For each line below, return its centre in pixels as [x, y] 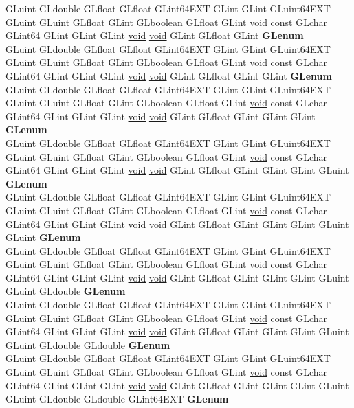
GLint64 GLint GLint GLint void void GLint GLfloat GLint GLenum [155, 35]
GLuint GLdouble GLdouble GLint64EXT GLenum [117, 399]
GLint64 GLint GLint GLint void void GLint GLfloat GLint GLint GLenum [169, 75]
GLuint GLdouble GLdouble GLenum [88, 344]
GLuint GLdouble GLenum [66, 291]
